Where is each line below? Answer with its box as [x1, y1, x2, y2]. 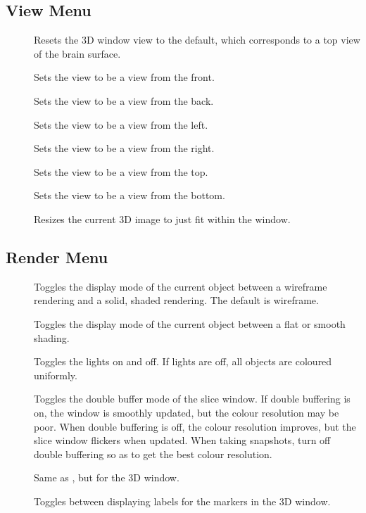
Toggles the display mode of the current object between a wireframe [34, 279, 327, 293]
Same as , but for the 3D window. [34, 470, 179, 485]
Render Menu [6, 246, 108, 267]
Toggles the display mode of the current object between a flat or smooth [34, 316, 346, 331]
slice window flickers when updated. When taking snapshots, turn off [34, 433, 331, 448]
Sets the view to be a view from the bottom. [34, 188, 225, 203]
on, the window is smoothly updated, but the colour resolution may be [34, 405, 339, 419]
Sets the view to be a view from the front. [34, 70, 215, 84]
